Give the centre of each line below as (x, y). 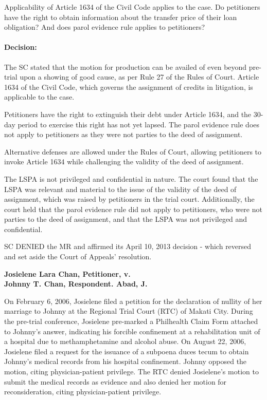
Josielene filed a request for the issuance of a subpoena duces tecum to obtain (127, 351)
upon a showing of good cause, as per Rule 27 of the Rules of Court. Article (139, 77)
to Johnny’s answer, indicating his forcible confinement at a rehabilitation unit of (132, 331)
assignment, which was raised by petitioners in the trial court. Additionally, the (129, 199)
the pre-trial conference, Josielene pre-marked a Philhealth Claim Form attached (131, 321)
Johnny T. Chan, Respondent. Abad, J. (76, 284)
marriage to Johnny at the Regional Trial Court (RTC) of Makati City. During (129, 311)
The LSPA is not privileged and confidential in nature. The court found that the (131, 178)
